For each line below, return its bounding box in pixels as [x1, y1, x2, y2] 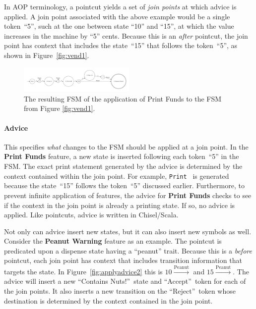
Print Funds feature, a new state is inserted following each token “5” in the [4, 151, 239, 161]
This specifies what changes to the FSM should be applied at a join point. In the [4, 141, 249, 152]
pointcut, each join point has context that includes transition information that [4, 255, 242, 265]
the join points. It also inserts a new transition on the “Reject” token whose [4, 286, 236, 296]
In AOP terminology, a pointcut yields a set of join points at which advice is [4, 1, 237, 11]
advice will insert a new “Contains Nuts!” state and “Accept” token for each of [4, 276, 246, 286]
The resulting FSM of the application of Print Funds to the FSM [24, 93, 222, 103]
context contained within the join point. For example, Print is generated [4, 170, 229, 181]
